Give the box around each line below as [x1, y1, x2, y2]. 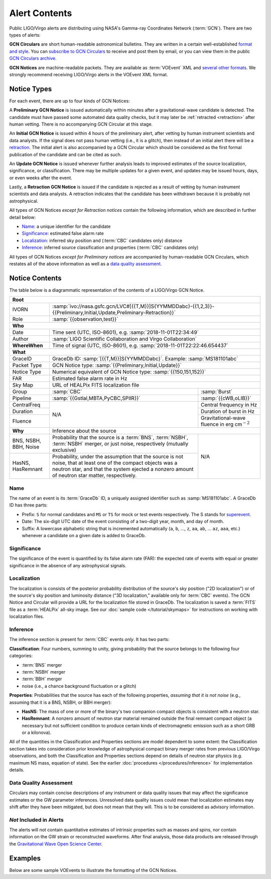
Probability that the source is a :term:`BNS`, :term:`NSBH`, [52, 434, 188, 441]
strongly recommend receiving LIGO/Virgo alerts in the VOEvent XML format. [9, 71, 168, 77]
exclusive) [52, 447, 76, 454]
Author [12, 335, 29, 342]
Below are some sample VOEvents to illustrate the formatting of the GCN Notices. [9, 867, 178, 873]
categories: [9, 653, 33, 659]
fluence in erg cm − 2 [201, 420, 250, 428]
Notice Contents [9, 274, 62, 282]
